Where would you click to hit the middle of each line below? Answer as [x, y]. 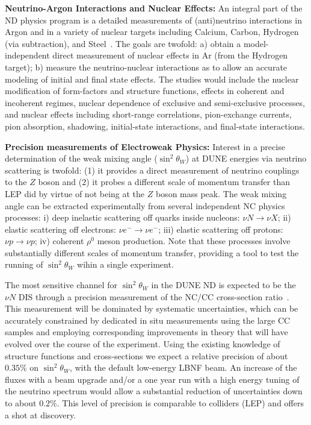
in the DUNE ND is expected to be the [223, 285]
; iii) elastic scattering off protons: [221, 229]
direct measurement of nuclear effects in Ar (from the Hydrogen [170, 55]
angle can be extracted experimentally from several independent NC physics [145, 205]
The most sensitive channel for [61, 285]
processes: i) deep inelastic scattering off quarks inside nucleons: [122, 217]
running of [24, 264]
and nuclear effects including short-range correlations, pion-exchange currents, [148, 114]
